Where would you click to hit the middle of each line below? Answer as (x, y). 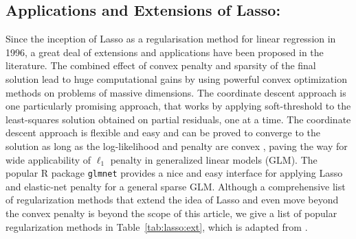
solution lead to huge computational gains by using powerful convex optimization (176, 78)
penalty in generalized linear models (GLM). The (214, 159)
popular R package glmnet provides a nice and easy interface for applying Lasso (174, 173)
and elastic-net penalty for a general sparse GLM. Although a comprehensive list (176, 186)
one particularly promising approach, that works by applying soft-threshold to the (178, 106)
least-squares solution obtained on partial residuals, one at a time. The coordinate (178, 119)
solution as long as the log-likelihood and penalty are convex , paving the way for (177, 146)
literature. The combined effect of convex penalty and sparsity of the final (161, 65)
